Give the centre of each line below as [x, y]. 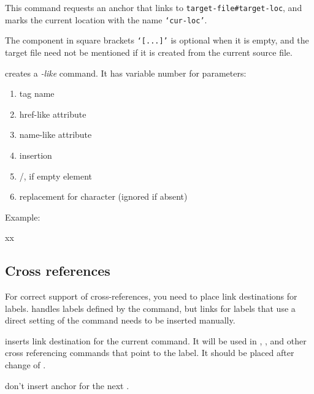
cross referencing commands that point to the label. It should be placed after [150, 353]
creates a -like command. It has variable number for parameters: [126, 73]
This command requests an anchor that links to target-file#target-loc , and [154, 7]
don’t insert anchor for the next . [67, 385]
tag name [37, 93]
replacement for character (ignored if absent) [103, 196]
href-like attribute [53, 114]
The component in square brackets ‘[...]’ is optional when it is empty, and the [157, 40]
